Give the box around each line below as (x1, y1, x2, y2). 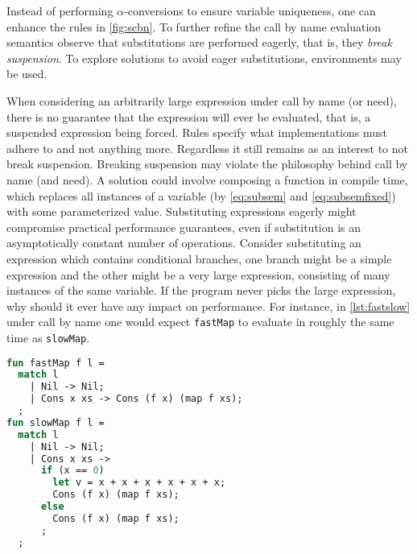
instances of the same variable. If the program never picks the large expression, (6, 282, 396, 299)
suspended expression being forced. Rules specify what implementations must (6, 124, 387, 141)
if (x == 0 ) (40, 465, 105, 477)
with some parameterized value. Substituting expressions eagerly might (6, 203, 357, 220)
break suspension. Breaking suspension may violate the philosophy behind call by (6, 155, 408, 172)
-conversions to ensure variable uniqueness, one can (124, 2, 376, 19)
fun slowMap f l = (6, 416, 105, 428)
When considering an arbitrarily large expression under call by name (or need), (6, 92, 397, 109)
